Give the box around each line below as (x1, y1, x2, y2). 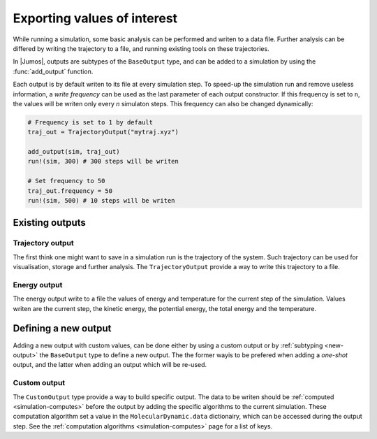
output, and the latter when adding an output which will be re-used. (13, 361, 207, 369)
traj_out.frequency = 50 (27, 187, 113, 195)
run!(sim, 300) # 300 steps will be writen (27, 157, 179, 166)
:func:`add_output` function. (13, 67, 94, 75)
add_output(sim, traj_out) (27, 147, 120, 156)
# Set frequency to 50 (27, 177, 105, 185)
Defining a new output (13, 322, 112, 335)
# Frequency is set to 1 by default (27, 118, 154, 126)
